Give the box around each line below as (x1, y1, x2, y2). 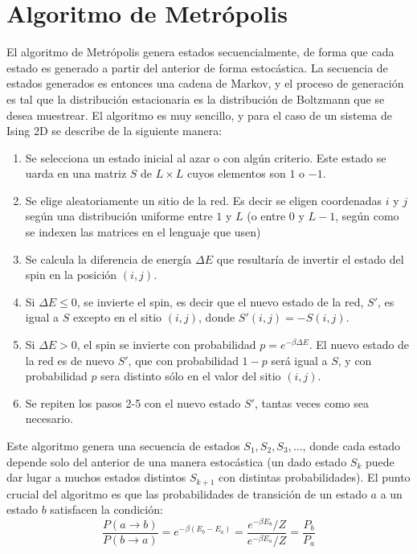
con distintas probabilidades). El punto (219, 469, 411, 486)
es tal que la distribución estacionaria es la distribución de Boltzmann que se (6, 90, 385, 107)
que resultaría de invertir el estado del (216, 250, 404, 267)
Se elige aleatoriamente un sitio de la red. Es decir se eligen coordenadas (25, 191, 382, 208)
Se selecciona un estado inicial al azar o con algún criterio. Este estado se (25, 149, 386, 166)
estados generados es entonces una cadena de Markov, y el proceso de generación (6, 75, 404, 92)
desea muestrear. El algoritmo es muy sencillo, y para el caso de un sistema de (6, 106, 392, 123)
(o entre (247, 207, 286, 224)
